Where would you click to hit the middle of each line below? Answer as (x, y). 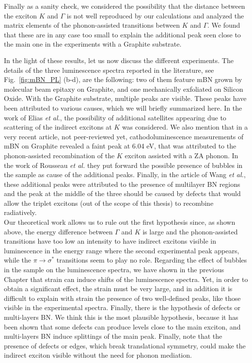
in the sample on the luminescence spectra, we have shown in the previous (114, 270)
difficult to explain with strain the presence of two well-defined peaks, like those (122, 298)
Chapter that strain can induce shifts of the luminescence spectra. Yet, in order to (126, 279)
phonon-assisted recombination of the (59, 155)
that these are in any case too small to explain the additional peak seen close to (122, 34)
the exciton (21, 15)
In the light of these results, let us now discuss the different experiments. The (119, 60)
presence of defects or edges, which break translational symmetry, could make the (125, 345)
